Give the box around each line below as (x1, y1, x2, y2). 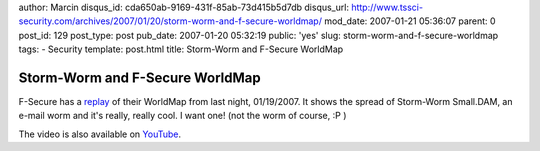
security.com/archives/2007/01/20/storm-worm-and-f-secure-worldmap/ (18, 15, 322, 27)
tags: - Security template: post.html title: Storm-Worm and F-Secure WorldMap (18, 43, 344, 55)
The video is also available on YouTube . (18, 128, 182, 140)
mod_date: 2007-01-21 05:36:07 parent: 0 (323, 15, 496, 27)
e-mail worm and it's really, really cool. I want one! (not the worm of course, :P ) (18, 110, 347, 122)
